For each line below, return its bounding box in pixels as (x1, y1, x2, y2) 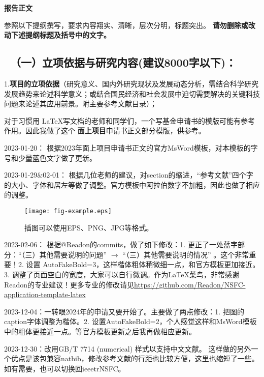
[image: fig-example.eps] (24, 207, 112, 215)
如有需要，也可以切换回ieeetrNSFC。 (4, 363, 125, 373)
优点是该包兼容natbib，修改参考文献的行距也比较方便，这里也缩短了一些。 (11, 353, 259, 364)
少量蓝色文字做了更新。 (18, 152, 96, 163)
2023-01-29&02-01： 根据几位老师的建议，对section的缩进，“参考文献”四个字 (4, 169, 253, 180)
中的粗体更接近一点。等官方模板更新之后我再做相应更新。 (4, 326, 196, 336)
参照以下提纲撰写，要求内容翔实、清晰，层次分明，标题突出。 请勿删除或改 (4, 19, 255, 30)
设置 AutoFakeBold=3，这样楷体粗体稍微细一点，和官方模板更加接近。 (26, 259, 260, 270)
